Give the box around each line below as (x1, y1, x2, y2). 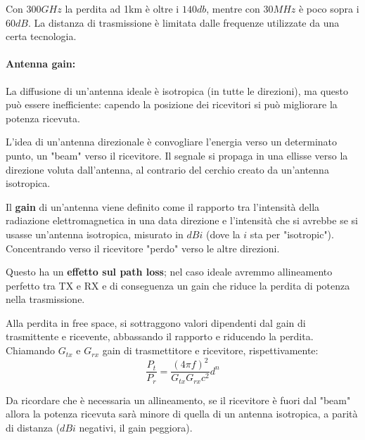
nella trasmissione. (6, 292, 85, 306)
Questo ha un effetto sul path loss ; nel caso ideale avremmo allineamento (6, 264, 333, 279)
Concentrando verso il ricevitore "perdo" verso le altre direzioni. (6, 240, 280, 255)
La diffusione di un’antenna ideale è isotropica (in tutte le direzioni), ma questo (6, 83, 349, 98)
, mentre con (206, 1, 260, 15)
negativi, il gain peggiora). (79, 420, 193, 434)
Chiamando (6, 343, 56, 358)
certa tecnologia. (6, 29, 77, 44)
